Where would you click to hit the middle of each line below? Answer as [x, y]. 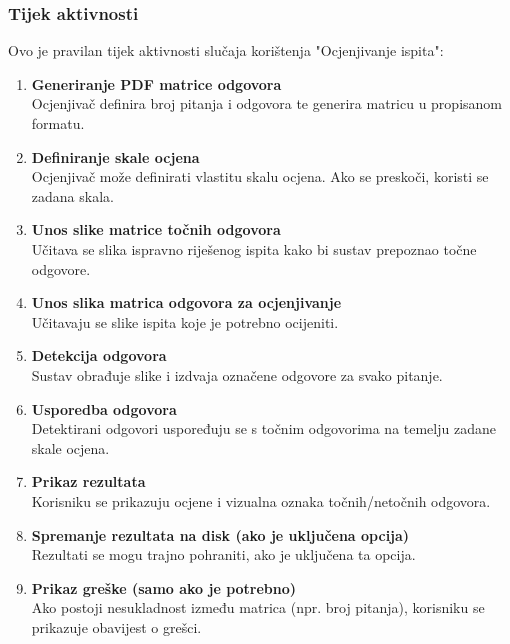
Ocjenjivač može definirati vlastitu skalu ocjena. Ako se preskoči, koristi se [260, 176]
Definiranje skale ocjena [115, 156]
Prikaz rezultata [88, 481]
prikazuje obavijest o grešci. [116, 626]
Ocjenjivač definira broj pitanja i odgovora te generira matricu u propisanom [266, 103]
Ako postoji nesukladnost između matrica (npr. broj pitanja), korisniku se [258, 607]
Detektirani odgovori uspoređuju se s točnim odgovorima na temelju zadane [263, 428]
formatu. [58, 123]
